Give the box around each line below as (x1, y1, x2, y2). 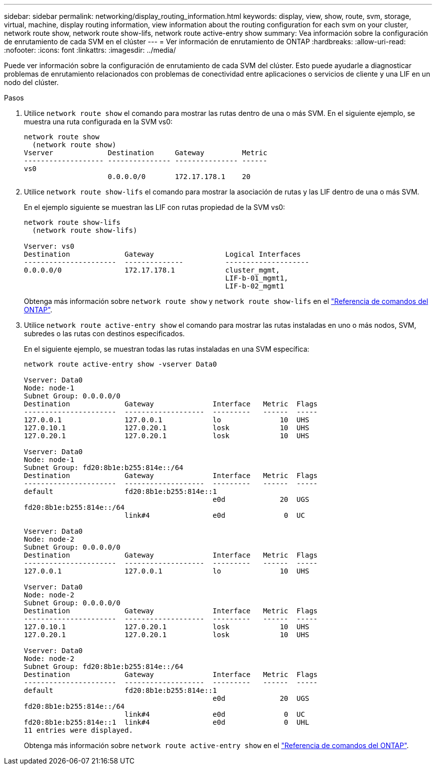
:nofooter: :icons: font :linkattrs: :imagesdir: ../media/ (4, 46, 176, 54)
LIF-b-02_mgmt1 (225, 282, 284, 290)
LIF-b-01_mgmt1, (225, 274, 289, 282)
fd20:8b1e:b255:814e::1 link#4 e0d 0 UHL (24, 718, 310, 726)
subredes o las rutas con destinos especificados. (24, 329, 185, 338)
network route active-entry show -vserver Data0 (24, 360, 217, 368)
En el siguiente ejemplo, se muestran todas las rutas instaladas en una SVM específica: (24, 345, 310, 353)
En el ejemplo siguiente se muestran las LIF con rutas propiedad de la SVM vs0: (24, 203, 285, 211)
